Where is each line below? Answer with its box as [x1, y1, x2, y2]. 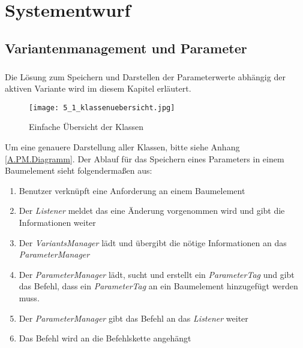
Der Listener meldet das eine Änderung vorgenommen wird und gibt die [19, 204, 285, 217]
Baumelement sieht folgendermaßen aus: [5, 164, 152, 177]
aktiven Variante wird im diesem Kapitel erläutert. [5, 82, 191, 95]
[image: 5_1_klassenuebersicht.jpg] [29, 103, 175, 112]
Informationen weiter [19, 216, 96, 228]
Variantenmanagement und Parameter [5, 38, 247, 57]
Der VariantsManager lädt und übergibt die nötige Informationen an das [19, 236, 287, 249]
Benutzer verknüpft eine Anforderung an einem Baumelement [19, 184, 245, 196]
